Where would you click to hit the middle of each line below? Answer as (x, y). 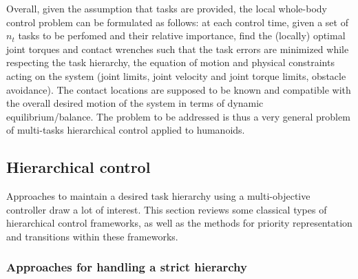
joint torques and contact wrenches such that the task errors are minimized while (178, 49)
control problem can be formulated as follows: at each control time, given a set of (177, 22)
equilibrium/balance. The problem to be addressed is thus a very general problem (178, 116)
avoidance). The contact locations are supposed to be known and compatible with (179, 89)
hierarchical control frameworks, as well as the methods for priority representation (179, 223)
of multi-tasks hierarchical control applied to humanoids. (126, 130)
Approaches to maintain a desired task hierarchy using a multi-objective (158, 196)
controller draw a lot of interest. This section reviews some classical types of (167, 209)
